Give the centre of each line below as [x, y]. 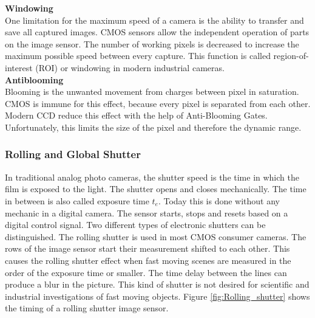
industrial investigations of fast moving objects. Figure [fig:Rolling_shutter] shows [157, 296]
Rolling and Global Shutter [73, 154]
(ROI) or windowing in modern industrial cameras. [130, 67]
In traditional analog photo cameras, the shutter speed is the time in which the [152, 177]
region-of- [291, 56]
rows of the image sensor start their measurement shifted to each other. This [147, 248]
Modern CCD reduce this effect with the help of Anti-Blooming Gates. [136, 115]
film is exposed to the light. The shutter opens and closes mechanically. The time [156, 189]
